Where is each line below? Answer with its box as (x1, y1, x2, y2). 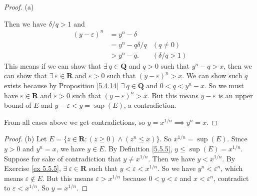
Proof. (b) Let (4, 133, 47, 144)
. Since (227, 133, 247, 144)
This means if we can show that (4, 60, 101, 71)
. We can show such (182, 70, 242, 81)
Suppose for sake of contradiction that (4, 153, 121, 163)
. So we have (157, 163, 196, 173)
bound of (4, 100, 31, 110)
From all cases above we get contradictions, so (4, 116, 145, 127)
